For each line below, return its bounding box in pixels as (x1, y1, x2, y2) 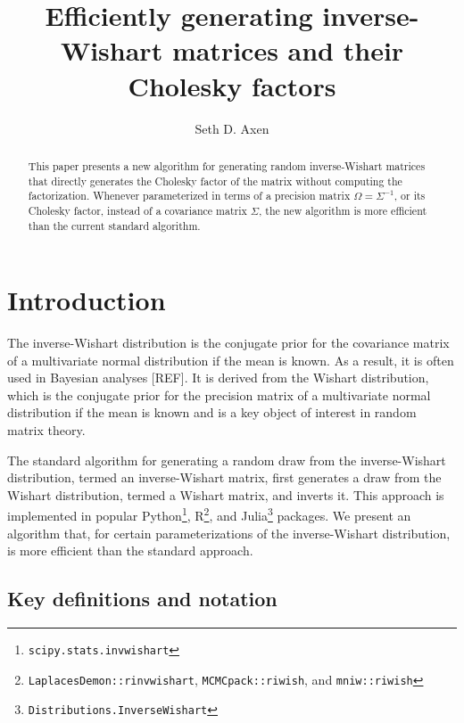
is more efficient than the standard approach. (7, 541, 253, 560)
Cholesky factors (128, 67, 336, 103)
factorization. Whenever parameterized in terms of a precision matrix (28, 188, 351, 203)
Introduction (7, 282, 166, 318)
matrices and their (171, 32, 404, 69)
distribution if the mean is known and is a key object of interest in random (7, 403, 417, 422)
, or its (394, 188, 426, 203)
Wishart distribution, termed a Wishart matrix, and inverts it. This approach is (7, 485, 444, 504)
